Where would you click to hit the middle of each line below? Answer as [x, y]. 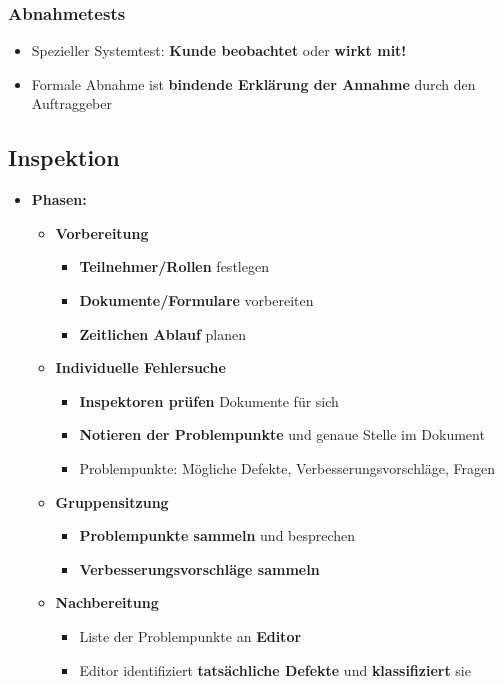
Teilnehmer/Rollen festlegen [174, 266]
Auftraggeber [72, 103]
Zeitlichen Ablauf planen [162, 333]
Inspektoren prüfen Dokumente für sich [209, 400]
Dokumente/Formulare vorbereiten [196, 299]
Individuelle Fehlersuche [140, 367]
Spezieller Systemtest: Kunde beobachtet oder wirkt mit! [219, 50]
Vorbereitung [102, 232]
